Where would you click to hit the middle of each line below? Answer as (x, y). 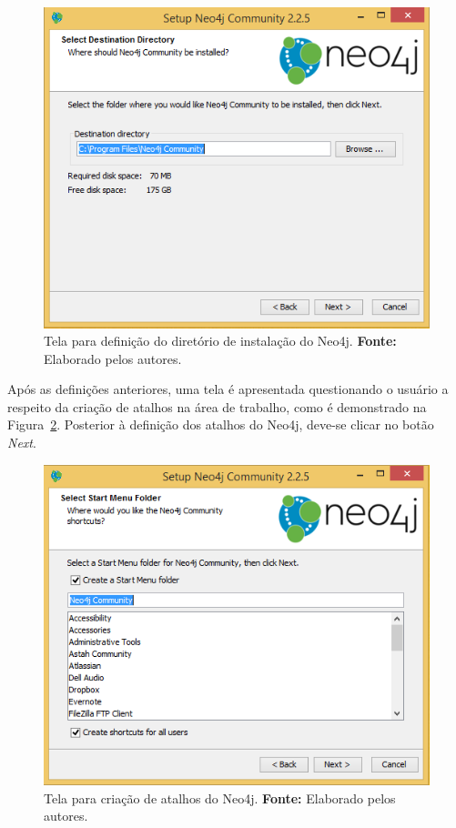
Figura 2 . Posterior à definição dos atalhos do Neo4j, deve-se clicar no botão (221, 424)
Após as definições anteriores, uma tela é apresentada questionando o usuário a (228, 389)
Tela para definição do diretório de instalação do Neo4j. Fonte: (220, 341)
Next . (22, 443)
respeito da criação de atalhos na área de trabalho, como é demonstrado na (217, 406)
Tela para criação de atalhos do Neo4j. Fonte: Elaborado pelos (220, 798)
